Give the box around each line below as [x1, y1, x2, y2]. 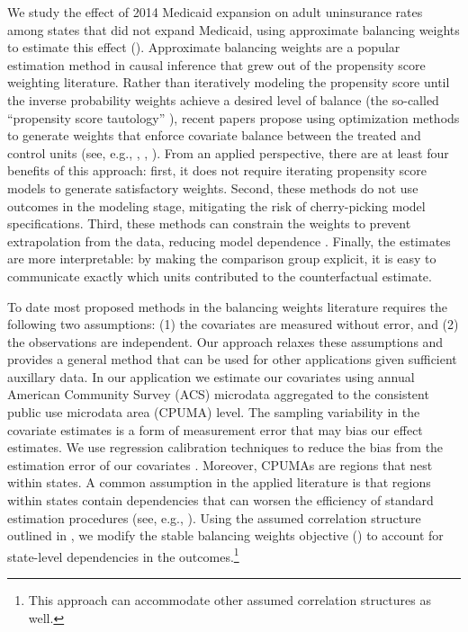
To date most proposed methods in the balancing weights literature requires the [7, 297, 448, 316]
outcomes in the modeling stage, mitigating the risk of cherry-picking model [7, 196, 426, 215]
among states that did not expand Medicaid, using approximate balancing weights [7, 20, 460, 39]
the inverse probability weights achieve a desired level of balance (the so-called [7, 90, 439, 109]
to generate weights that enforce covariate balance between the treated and [7, 126, 421, 145]
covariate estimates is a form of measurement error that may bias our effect [7, 420, 423, 439]
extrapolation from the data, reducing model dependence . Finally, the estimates [7, 231, 451, 250]
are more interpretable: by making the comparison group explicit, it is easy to [7, 249, 436, 268]
